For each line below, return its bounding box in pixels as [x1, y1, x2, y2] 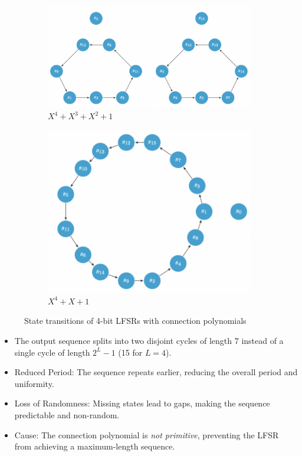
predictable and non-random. [14, 409, 120, 421]
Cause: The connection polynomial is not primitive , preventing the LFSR [14, 428, 279, 441]
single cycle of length [14, 346, 90, 358]
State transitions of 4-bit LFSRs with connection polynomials [24, 314, 247, 327]
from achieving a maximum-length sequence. [14, 440, 175, 452]
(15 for [118, 346, 143, 358]
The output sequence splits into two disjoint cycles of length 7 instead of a [14, 334, 284, 347]
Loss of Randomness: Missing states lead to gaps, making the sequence [14, 397, 270, 409]
